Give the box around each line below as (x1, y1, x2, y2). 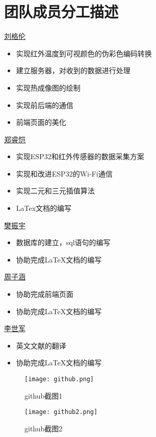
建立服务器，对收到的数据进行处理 (16, 65, 131, 76)
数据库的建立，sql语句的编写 (16, 237, 111, 248)
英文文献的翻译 (16, 340, 66, 351)
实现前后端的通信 (16, 99, 73, 110)
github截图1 (24, 390, 63, 401)
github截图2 (24, 423, 63, 433)
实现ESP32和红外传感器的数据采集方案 (16, 151, 144, 162)
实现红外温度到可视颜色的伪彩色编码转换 (16, 48, 152, 58)
